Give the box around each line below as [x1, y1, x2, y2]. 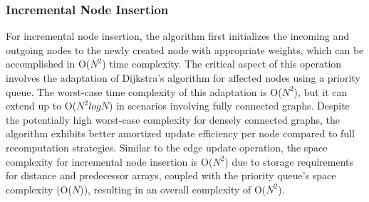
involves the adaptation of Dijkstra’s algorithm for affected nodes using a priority [6, 70, 360, 85]
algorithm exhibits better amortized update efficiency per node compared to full [6, 126, 355, 141]
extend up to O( [6, 98, 77, 113]
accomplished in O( [6, 56, 90, 71]
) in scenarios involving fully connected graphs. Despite [109, 98, 350, 113]
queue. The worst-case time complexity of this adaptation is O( [6, 84, 282, 99]
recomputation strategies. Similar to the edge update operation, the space [6, 139, 328, 154]
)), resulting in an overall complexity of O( [80, 181, 266, 196]
